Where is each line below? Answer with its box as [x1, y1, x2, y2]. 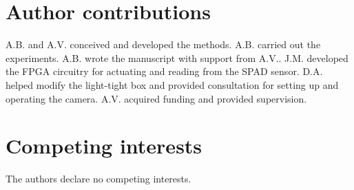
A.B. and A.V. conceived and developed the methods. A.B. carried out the [6, 37, 321, 52]
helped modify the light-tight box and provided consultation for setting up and [6, 77, 339, 92]
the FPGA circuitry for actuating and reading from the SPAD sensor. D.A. [6, 64, 323, 78]
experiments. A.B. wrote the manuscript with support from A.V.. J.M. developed [6, 50, 348, 65]
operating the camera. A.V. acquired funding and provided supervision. [6, 91, 307, 105]
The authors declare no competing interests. [6, 171, 191, 186]
